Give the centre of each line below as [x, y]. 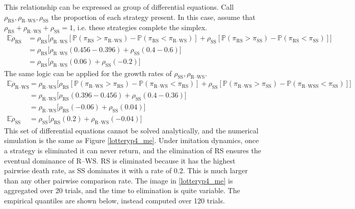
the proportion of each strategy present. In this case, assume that [153, 17]
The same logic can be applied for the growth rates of [88, 73]
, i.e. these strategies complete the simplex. [140, 27]
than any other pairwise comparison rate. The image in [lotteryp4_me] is [119, 180]
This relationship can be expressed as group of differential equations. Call [119, 7]
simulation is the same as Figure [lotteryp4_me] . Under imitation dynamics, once [132, 140]
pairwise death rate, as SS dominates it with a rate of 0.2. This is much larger [126, 170]
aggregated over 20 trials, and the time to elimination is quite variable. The [122, 190]
